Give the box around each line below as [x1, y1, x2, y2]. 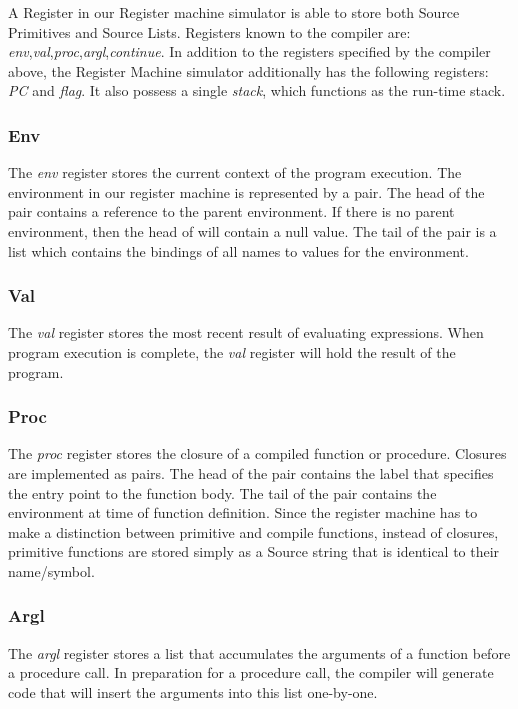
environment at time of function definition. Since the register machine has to [8, 502, 478, 523]
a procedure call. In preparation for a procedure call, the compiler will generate [8, 662, 494, 683]
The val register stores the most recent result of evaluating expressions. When [8, 322, 484, 343]
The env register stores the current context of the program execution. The [8, 162, 462, 183]
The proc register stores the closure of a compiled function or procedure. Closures [8, 443, 507, 464]
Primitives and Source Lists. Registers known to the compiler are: [8, 21, 411, 42]
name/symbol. [8, 560, 95, 581]
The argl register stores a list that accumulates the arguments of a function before [8, 642, 511, 663]
